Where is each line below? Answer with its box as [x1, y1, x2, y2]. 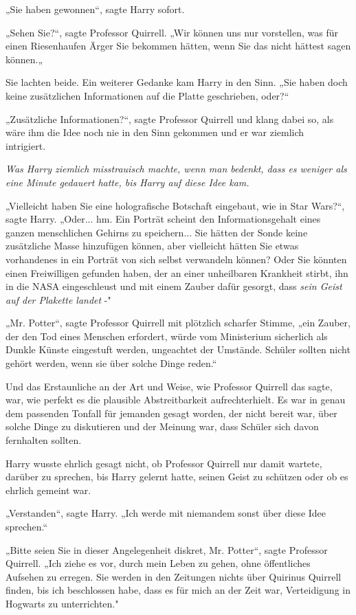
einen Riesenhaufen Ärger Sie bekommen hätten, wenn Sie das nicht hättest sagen [5, 38, 351, 53]
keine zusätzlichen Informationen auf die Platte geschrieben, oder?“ [5, 88, 289, 102]
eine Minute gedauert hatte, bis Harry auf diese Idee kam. [5, 175, 249, 189]
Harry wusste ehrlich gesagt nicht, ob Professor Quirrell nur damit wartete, [5, 456, 322, 470]
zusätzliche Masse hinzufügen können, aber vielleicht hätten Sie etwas [5, 238, 299, 253]
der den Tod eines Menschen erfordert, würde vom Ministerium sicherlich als [5, 328, 328, 343]
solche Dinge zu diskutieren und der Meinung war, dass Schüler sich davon [5, 419, 319, 434]
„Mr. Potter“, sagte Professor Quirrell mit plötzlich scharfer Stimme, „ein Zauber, [5, 315, 351, 330]
